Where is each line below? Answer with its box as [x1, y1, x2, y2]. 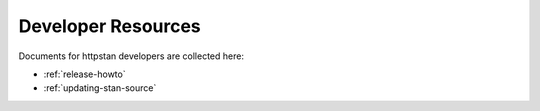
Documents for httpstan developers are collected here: [18, 50, 245, 62]
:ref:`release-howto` [43, 68, 126, 80]
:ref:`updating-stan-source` [43, 82, 157, 94]
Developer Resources [18, 15, 202, 37]
